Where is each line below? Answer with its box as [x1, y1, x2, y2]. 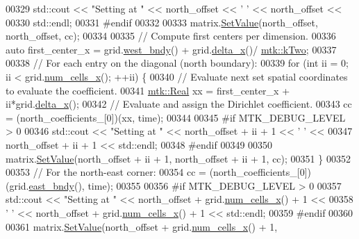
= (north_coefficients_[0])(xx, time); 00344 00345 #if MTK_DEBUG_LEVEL [6, 110, 346, 124]
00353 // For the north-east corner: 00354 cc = [6, 165, 206, 179]
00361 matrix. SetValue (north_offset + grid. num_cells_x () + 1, [6, 219, 278, 233]
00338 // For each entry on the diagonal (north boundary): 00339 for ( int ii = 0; [6, 56, 349, 70]
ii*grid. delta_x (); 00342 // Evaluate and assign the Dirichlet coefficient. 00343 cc [6, 97, 352, 111]
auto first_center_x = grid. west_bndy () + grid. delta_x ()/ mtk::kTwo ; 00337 [6, 42, 337, 56]
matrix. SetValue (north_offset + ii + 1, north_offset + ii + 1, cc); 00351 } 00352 [6, 151, 351, 165]
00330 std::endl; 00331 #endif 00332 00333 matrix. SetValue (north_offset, [6, 15, 318, 29]
